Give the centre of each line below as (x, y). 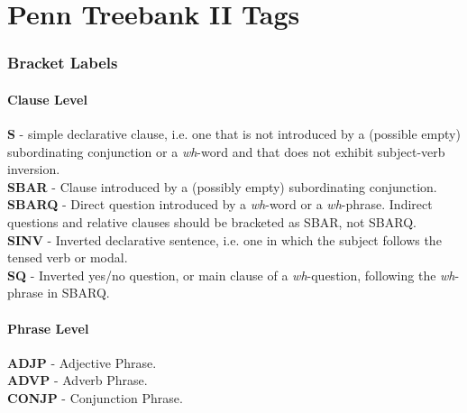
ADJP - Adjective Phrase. (82, 362)
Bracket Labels (63, 63)
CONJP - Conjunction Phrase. (95, 397)
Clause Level (47, 99)
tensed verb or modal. (68, 257)
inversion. (34, 169)
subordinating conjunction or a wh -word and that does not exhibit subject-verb (226, 151)
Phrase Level (48, 328)
